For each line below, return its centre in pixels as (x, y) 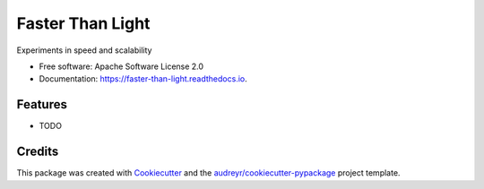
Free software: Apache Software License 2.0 (121, 66)
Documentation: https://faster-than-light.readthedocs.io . (143, 79)
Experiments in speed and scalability (84, 50)
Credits (38, 152)
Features (42, 104)
